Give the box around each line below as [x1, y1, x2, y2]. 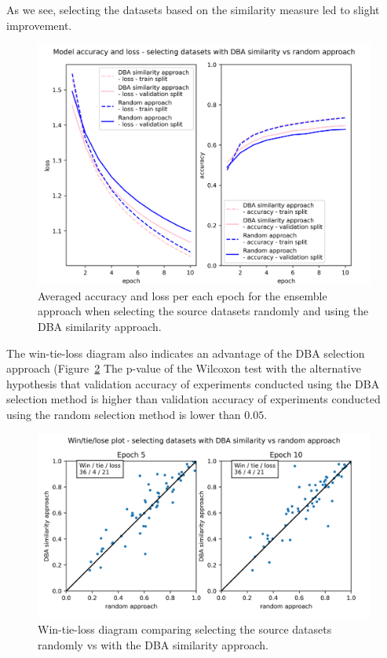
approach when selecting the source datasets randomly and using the [38, 303, 369, 319]
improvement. [6, 17, 72, 33]
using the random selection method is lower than [6, 406, 241, 422]
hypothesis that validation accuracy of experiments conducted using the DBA [6, 375, 380, 391]
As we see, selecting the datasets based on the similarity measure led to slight [6, 2, 380, 17]
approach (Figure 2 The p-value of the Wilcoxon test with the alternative [6, 360, 361, 377]
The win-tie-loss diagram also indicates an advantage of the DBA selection [6, 344, 365, 361]
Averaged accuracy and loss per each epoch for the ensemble [38, 287, 327, 303]
